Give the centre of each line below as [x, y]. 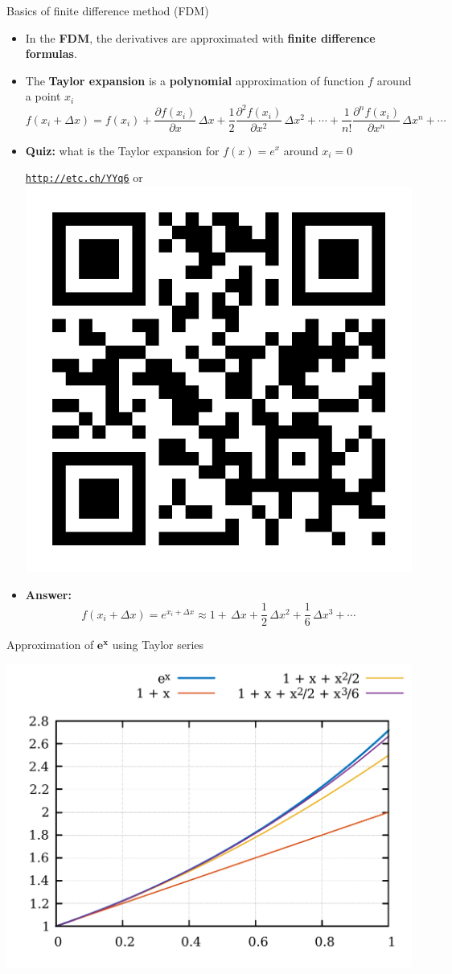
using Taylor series [158, 645]
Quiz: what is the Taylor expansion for [122, 150]
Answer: [48, 594]
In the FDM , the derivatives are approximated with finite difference [200, 37]
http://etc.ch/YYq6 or [84, 177]
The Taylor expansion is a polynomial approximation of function [195, 80]
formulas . [51, 53]
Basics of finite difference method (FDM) [108, 10]
